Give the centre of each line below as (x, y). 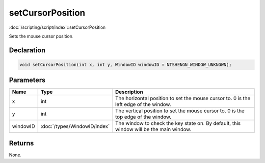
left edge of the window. (143, 104)
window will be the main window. (153, 129)
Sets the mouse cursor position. (41, 36)
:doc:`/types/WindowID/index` (75, 126)
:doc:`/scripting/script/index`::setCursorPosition (57, 27)
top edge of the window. (143, 117)
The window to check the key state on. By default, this (178, 123)
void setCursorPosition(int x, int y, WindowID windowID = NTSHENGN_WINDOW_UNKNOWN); (125, 64)
